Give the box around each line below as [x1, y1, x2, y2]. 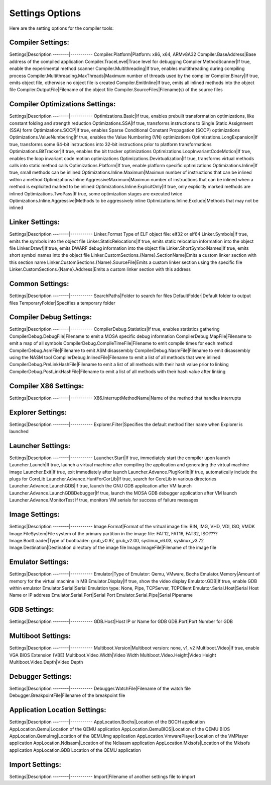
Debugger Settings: [9, 672, 72, 681]
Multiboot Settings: [9, 632, 71, 640]
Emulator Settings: [9, 558, 69, 566]
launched [9, 429, 29, 434]
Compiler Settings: [9, 38, 70, 47]
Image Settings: [9, 510, 60, 519]
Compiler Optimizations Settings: [9, 100, 116, 108]
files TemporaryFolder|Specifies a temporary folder [9, 300, 115, 306]
